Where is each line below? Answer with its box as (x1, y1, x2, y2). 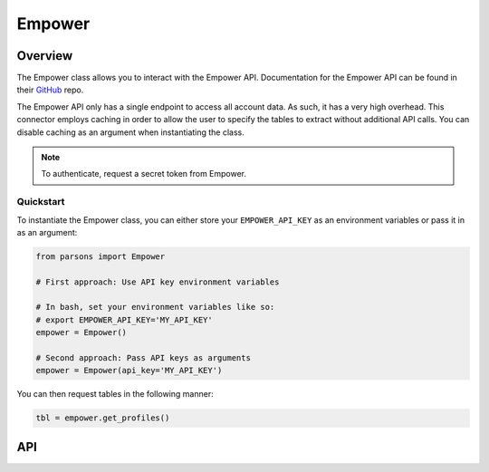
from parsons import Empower (35, 251, 166, 262)
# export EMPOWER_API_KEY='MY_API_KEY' (35, 314, 213, 325)
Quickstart (16, 196, 65, 208)
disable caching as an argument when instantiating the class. (16, 127, 244, 138)
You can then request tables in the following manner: (16, 389, 214, 400)
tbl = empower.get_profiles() (35, 413, 170, 423)
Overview (16, 48, 73, 63)
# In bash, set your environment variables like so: (35, 302, 275, 313)
